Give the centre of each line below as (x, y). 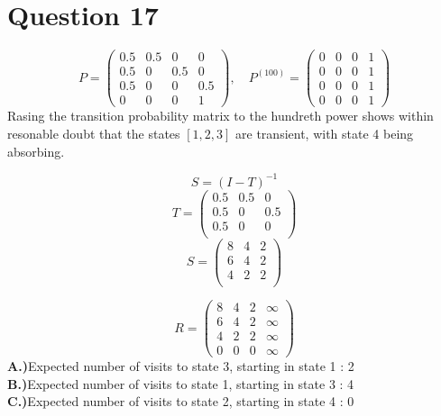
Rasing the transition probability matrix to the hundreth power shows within (220, 116)
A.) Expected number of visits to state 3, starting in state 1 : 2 (181, 366)
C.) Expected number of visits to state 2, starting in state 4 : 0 (181, 401)
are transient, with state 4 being (325, 133)
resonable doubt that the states (94, 133)
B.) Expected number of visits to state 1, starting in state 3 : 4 (181, 383)
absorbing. (36, 151)
